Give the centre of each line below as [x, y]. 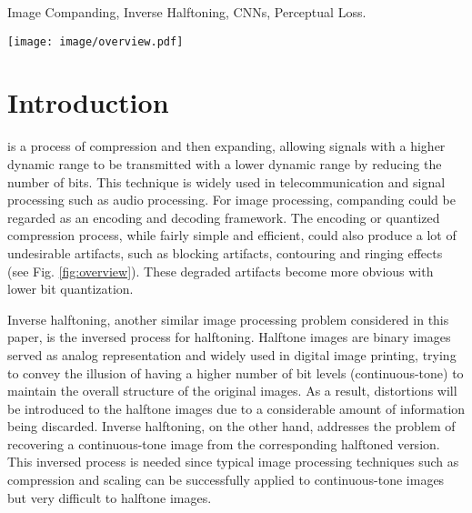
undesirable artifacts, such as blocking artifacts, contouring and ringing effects [225, 252]
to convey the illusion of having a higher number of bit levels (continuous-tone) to [236, 372]
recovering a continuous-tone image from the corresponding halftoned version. [224, 443]
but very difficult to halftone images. [110, 497]
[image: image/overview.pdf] [95, 41]
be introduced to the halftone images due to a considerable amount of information [236, 408]
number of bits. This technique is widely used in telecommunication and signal [226, 181]
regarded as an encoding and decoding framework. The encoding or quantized [224, 217]
